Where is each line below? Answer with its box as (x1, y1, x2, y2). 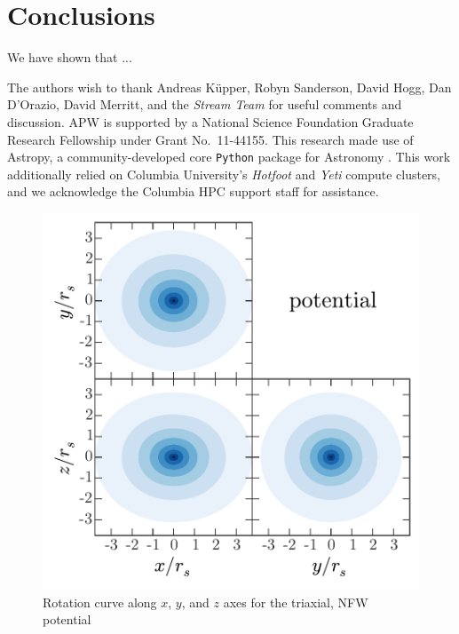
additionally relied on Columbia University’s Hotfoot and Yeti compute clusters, (7, 164, 440, 183)
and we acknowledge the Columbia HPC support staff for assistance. (7, 182, 379, 201)
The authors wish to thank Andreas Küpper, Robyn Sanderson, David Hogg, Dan (7, 77, 452, 96)
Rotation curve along (43, 592, 157, 611)
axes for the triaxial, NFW (223, 592, 368, 611)
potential (43, 610, 91, 629)
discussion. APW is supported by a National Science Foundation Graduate (7, 112, 414, 131)
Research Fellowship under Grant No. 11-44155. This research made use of (7, 130, 414, 148)
